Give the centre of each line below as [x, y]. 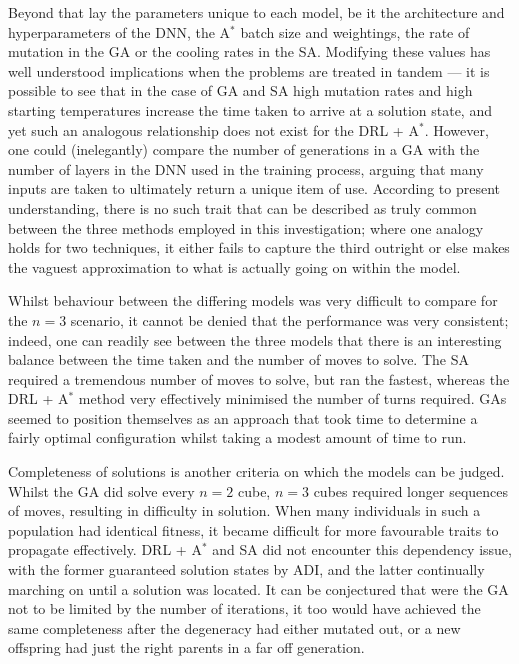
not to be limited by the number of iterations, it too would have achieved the [244, 608]
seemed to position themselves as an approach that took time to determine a [243, 417]
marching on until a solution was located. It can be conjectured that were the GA [258, 588]
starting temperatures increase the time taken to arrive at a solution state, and [250, 109]
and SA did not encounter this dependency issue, [362, 549]
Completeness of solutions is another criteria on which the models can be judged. [256, 471]
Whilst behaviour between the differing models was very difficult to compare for [253, 300]
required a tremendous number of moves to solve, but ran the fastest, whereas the [259, 378]
